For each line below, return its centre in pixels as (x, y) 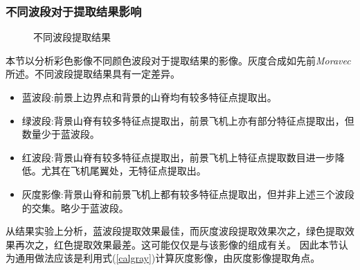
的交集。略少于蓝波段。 (75, 207)
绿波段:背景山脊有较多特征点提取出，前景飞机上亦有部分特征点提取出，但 (188, 120)
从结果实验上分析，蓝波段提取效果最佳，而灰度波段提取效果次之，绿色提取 (175, 231)
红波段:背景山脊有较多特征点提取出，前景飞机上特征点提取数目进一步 (178, 157)
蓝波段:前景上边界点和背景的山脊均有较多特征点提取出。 (149, 97)
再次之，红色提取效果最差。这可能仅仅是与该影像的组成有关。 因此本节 (177, 244)
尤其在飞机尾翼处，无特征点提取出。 (124, 171)
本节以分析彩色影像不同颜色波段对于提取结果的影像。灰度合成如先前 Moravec (178, 60)
